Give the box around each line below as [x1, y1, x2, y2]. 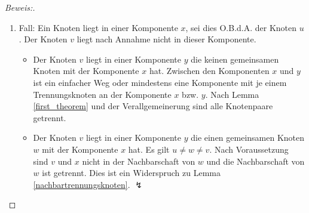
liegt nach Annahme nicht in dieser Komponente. [77, 33, 256, 45]
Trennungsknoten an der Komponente [33, 88, 172, 100]
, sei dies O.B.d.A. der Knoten [185, 21, 297, 33]
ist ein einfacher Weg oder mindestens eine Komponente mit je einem [33, 76, 287, 88]
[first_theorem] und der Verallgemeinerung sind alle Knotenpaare [33, 100, 273, 112]
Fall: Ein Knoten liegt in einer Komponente [19, 21, 178, 33]
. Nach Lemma [205, 88, 259, 100]
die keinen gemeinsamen [191, 53, 279, 65]
